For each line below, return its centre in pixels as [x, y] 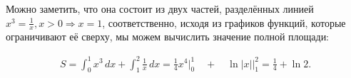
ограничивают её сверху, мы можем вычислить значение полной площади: [168, 37]
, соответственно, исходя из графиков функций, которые [224, 22]
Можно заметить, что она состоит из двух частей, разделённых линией [160, 9]
